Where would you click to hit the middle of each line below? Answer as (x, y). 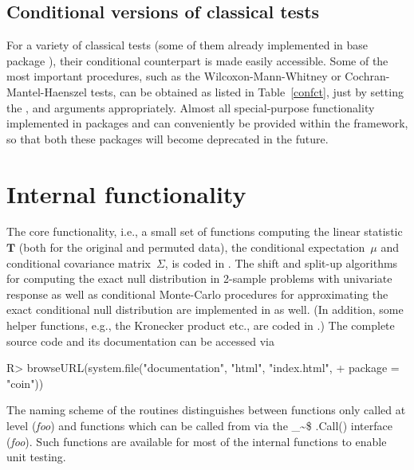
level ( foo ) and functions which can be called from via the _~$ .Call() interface (199, 426)
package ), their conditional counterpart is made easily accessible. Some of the (197, 60)
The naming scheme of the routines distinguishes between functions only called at (206, 410)
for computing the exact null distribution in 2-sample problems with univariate (199, 278)
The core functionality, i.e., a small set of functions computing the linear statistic (205, 231)
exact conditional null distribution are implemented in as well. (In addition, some (205, 309)
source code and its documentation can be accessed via (140, 341)
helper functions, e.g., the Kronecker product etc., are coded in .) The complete (201, 325)
